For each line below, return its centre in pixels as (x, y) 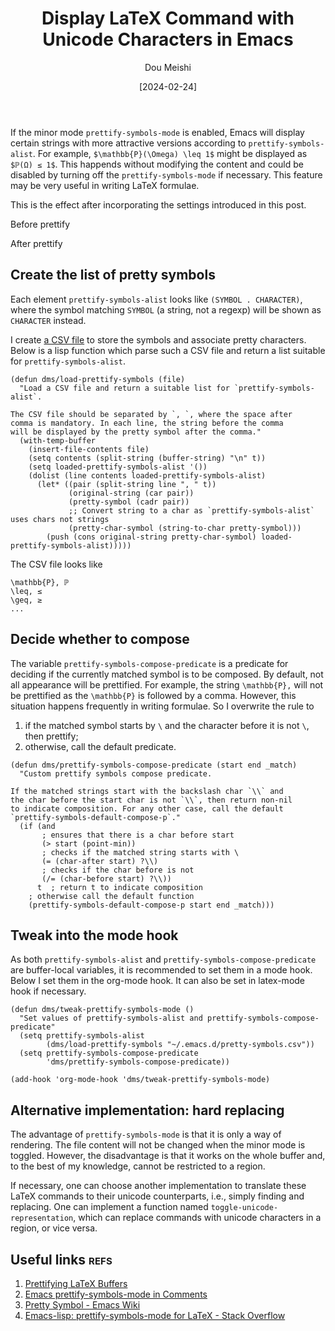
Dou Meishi (168, 67)
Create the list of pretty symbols (113, 275)
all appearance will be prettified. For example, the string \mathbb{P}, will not (167, 684)
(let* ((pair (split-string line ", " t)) (126, 484)
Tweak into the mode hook (94, 935)
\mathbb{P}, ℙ (40, 582)
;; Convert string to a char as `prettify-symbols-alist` (191, 510)
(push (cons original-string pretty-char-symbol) (151, 537)
